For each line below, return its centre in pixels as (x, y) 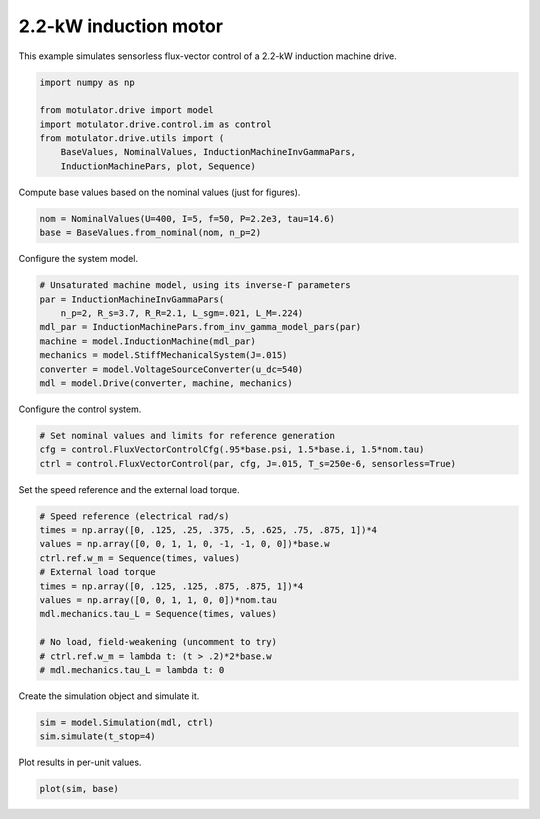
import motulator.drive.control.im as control (155, 124)
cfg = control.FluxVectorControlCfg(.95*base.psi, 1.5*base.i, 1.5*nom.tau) (232, 449)
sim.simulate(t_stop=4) (98, 736)
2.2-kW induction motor (121, 26)
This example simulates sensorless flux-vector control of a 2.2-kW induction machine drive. (207, 56)
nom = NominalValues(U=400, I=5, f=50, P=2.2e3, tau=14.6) (187, 218)
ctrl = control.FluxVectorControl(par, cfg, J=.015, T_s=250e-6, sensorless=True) (248, 463)
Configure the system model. (78, 259)
